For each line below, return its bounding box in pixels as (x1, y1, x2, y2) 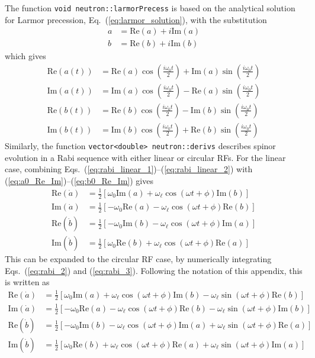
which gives (5, 50, 46, 62)
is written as (5, 276, 50, 288)
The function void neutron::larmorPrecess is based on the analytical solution (5, 2, 295, 14)
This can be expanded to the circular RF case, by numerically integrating (5, 253, 272, 265)
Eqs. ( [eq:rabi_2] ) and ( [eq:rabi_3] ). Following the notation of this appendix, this (5, 264, 303, 276)
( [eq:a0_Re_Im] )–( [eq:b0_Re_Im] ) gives (5, 174, 153, 186)
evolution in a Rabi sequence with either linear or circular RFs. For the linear (5, 151, 286, 163)
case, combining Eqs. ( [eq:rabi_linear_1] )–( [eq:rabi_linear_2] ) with (5, 163, 253, 175)
